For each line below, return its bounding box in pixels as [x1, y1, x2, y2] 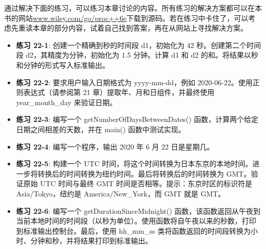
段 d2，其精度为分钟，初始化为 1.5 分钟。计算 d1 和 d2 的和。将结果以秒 [16, 49, 258, 60]
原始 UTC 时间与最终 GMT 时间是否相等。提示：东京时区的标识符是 [23, 178, 253, 189]
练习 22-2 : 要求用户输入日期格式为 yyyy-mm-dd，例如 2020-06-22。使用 [16, 77, 253, 87]
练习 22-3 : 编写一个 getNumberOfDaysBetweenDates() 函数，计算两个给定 [16, 114, 258, 124]
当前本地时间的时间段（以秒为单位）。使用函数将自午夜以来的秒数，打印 [16, 215, 256, 226]
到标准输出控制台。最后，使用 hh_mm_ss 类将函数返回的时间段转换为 [16, 225, 251, 236]
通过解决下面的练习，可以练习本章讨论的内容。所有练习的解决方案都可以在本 [4, 3, 262, 13]
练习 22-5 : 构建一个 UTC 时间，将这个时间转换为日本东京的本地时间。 [16, 158, 253, 169]
